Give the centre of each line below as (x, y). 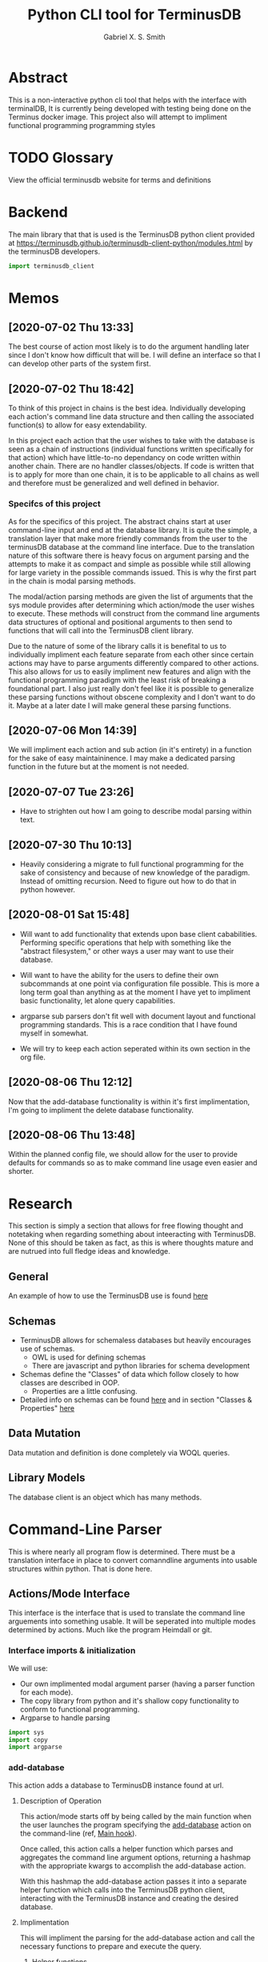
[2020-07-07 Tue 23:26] (71, 792)
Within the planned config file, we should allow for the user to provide (123, 1155)
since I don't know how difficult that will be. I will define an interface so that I (134, 355)
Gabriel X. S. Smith (134, 37)
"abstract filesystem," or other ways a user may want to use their (127, 951)
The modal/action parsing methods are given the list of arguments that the (131, 596)
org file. (32, 1057)
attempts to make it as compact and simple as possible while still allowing (130, 564)
